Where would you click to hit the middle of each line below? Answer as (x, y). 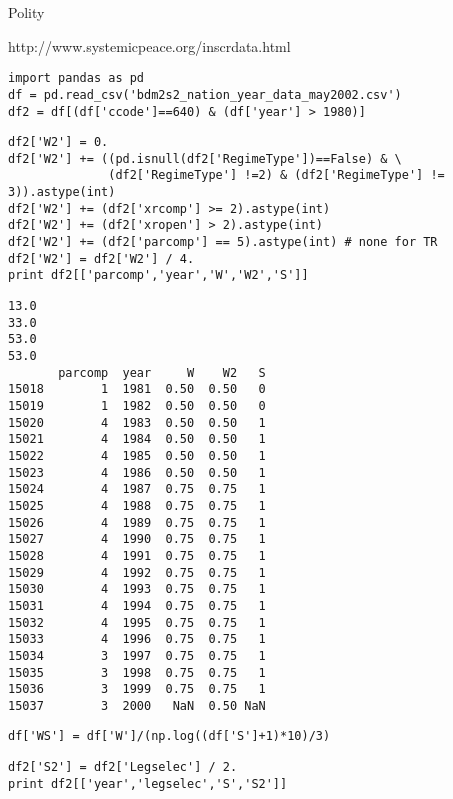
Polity (26, 12)
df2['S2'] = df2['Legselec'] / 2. (123, 767)
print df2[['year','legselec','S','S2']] (148, 783)
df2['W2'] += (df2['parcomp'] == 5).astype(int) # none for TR (223, 242)
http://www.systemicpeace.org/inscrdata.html (149, 45)
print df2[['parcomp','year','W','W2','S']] (158, 275)
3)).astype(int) (62, 192)
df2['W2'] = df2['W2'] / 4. (101, 258)
